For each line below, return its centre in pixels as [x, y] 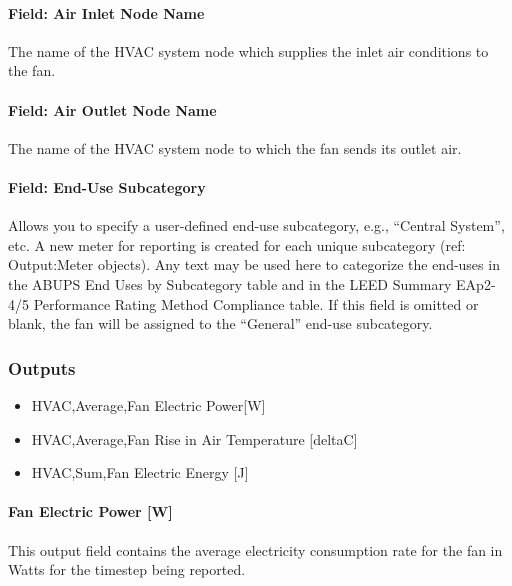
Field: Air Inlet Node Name [106, 12]
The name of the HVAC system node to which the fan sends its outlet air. [235, 147]
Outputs [42, 367]
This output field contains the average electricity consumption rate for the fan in [255, 549]
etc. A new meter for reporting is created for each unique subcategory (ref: [237, 244]
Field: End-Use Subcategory [107, 186]
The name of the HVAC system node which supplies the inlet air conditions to [248, 50]
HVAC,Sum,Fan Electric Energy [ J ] [140, 472]
